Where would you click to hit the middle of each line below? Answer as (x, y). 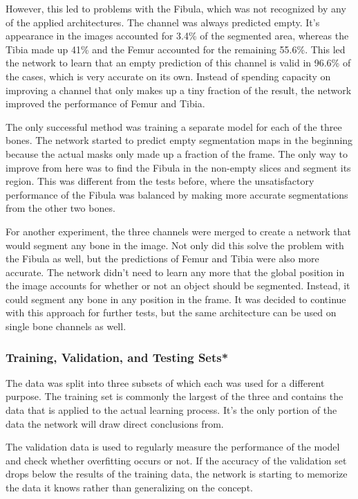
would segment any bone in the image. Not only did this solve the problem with (175, 245)
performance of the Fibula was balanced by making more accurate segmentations (177, 194)
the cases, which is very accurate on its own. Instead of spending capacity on (168, 76)
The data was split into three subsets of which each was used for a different (165, 382)
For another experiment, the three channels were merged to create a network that (178, 231)
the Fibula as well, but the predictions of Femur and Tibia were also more (162, 258)
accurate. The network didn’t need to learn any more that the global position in (175, 272)
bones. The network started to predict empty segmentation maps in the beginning (179, 140)
